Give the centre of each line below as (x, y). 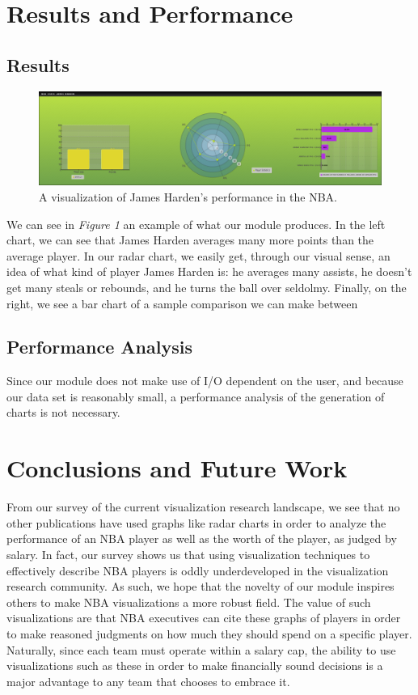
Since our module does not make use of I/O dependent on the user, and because (205, 381)
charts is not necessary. (63, 412)
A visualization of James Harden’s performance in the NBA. (188, 196)
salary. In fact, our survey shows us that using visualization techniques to (188, 554)
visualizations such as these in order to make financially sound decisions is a (195, 665)
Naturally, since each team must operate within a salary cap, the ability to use (201, 649)
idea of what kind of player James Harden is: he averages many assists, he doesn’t (209, 271)
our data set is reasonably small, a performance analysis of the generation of (196, 396)
